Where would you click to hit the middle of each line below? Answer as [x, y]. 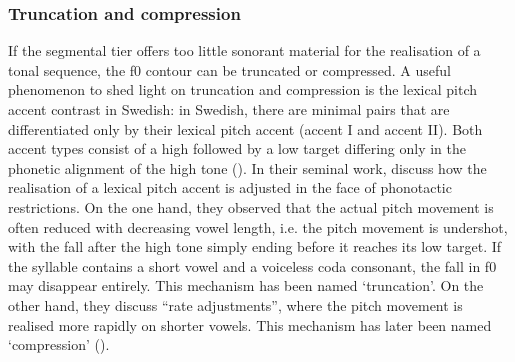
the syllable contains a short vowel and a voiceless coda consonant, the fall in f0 [252, 265]
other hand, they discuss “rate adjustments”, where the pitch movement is [235, 304]
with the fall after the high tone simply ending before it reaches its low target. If [255, 246]
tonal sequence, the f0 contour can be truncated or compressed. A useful [230, 69]
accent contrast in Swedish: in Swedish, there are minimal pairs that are [229, 109]
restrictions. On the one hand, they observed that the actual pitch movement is [251, 206]
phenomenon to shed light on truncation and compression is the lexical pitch [243, 89]
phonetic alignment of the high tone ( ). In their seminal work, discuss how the [247, 167]
